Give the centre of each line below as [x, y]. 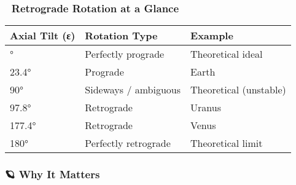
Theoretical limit [227, 143]
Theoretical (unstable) [238, 90]
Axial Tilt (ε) [43, 36]
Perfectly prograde [125, 54]
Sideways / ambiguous [133, 90]
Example [212, 36]
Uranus [206, 108]
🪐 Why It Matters [53, 174]
